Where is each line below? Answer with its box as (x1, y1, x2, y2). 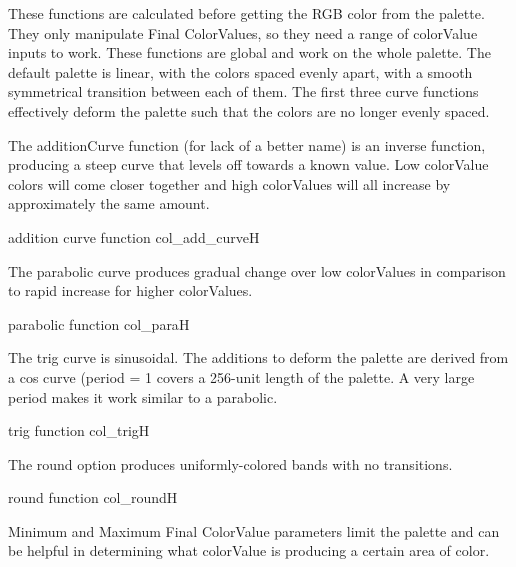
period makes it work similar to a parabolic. (8, 386, 278, 407)
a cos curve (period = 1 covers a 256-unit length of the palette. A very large (8, 366, 475, 387)
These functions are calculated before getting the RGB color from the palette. (8, 3, 485, 23)
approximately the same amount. (8, 193, 210, 214)
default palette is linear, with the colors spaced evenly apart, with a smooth (8, 61, 473, 82)
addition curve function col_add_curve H (8, 226, 260, 247)
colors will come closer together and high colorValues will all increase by (8, 173, 451, 194)
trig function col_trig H (8, 420, 150, 441)
